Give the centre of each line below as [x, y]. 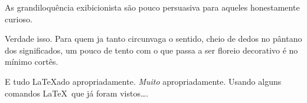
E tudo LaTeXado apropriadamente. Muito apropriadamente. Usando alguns [143, 81]
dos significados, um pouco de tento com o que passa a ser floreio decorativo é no [151, 50]
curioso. [19, 19]
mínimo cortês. [32, 62]
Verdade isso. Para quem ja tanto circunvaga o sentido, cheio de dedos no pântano [153, 39]
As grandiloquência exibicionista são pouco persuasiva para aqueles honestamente [152, 7]
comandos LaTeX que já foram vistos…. [77, 93]
